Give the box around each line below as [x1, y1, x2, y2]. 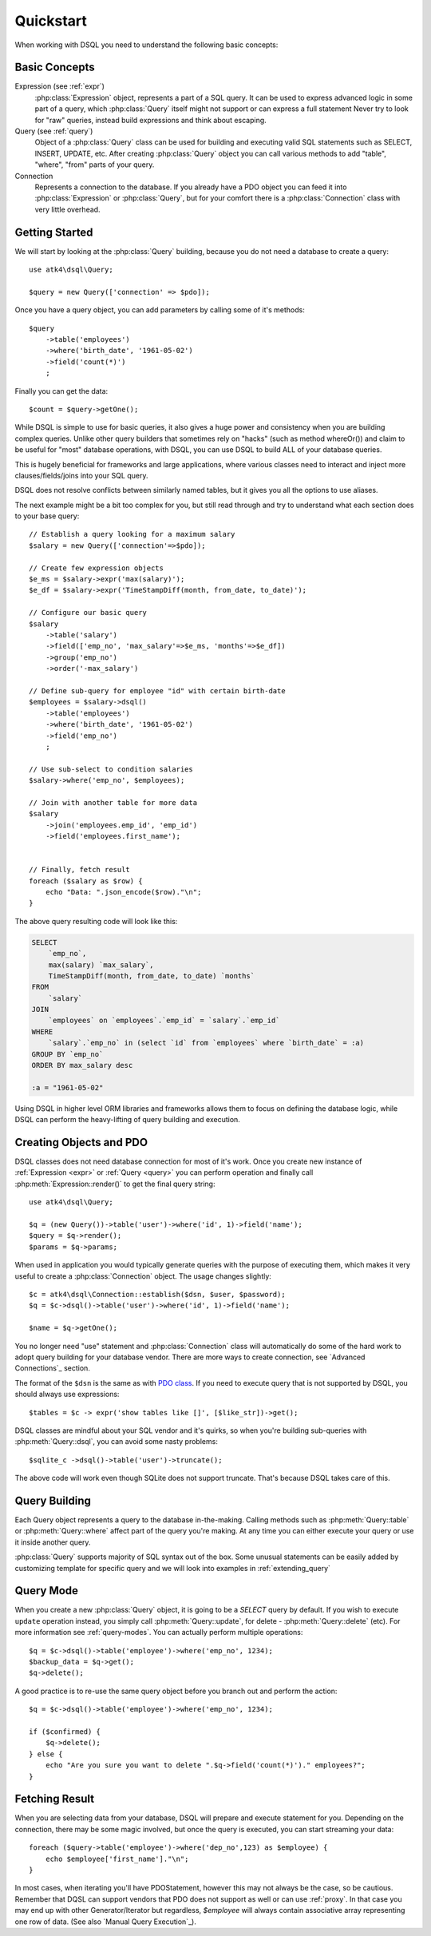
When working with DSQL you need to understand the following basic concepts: [14, 40, 279, 50]
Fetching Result [14, 1792, 95, 1806]
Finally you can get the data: [14, 386, 109, 395]
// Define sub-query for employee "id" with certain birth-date [29, 686, 287, 695]
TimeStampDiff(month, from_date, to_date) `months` [48, 971, 255, 980]
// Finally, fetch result [29, 865, 131, 875]
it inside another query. [14, 1537, 91, 1547]
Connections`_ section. [14, 1363, 91, 1373]
